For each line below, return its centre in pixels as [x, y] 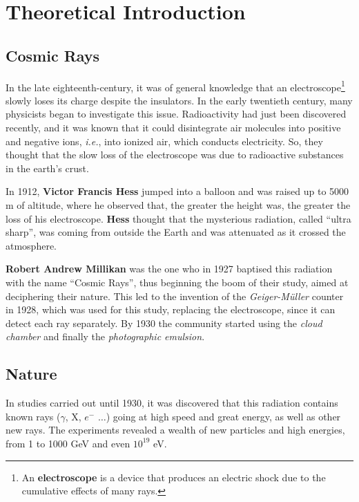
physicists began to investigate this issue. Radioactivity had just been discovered [176, 114]
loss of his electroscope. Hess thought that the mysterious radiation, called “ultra [178, 218]
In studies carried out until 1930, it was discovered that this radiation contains [172, 403]
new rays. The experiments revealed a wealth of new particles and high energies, [175, 430]
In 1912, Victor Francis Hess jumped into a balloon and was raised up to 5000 [177, 191]
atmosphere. [31, 245]
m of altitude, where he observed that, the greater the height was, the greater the [178, 204]
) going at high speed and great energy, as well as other [223, 416]
